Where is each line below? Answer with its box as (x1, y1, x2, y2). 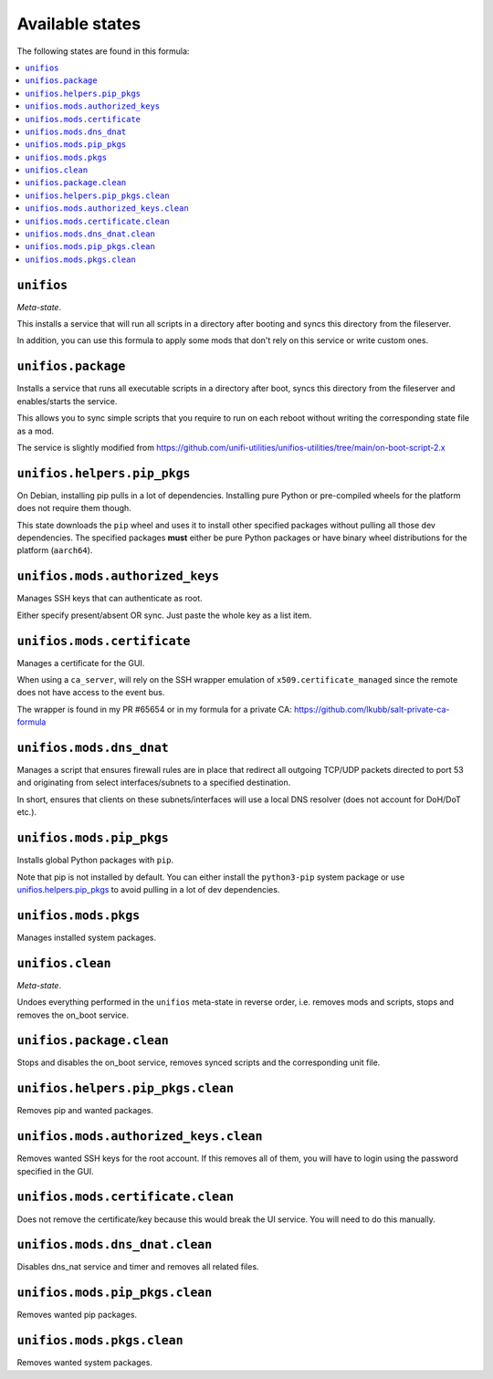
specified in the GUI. (16, 1165, 94, 1176)
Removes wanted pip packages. (16, 1310, 137, 1321)
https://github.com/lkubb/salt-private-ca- (293, 704, 451, 715)
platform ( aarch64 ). (16, 545, 93, 556)
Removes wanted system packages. (16, 1357, 152, 1368)
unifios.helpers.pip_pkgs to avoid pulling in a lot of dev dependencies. (16, 883, 280, 894)
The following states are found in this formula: (16, 46, 190, 57)
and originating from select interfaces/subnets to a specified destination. (16, 777, 291, 789)
